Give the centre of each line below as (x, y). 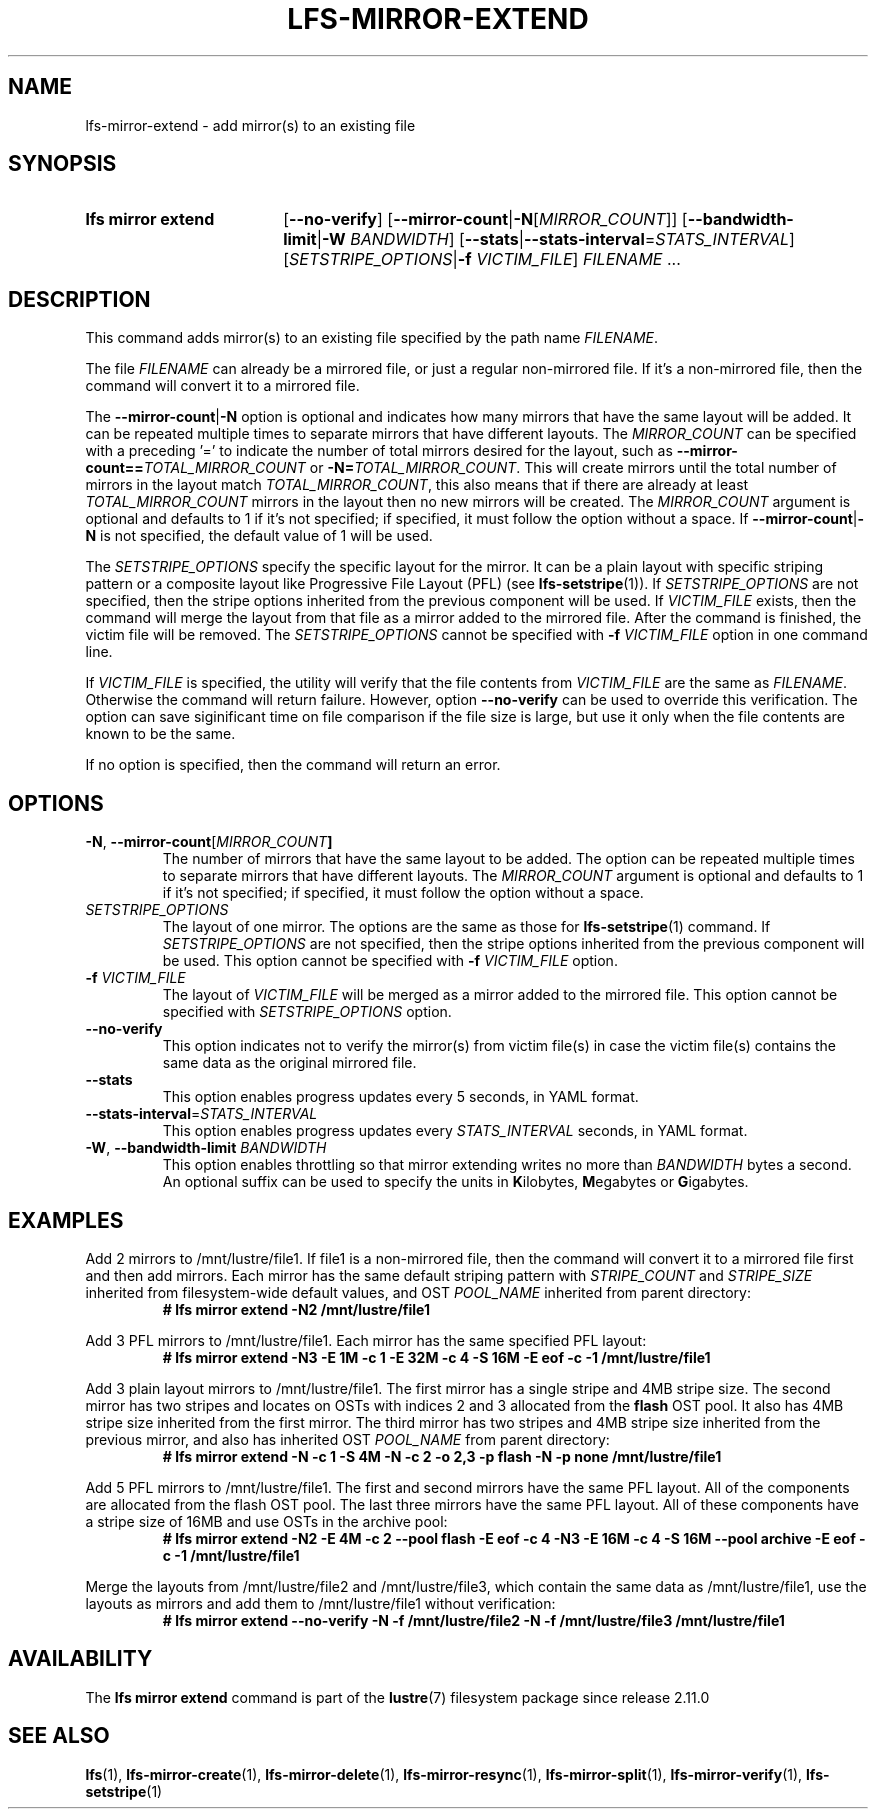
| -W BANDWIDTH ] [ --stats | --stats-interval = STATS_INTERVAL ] (555, 239)
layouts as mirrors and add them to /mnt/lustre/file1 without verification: (320, 1603)
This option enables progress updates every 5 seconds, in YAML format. (400, 1097)
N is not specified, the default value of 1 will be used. (259, 536)
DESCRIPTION (79, 299)
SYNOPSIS (62, 164)
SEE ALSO (59, 1736)
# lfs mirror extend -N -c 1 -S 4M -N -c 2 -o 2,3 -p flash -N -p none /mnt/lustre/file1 (442, 1456)
